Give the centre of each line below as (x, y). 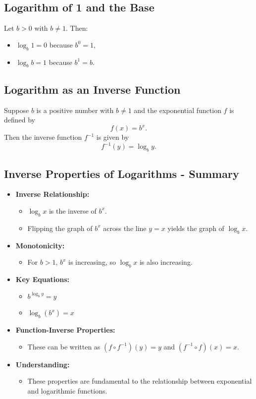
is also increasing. (166, 262)
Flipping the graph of (60, 228)
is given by (113, 137)
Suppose (17, 110)
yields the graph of (196, 228)
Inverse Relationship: (52, 194)
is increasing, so (92, 262)
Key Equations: (43, 279)
